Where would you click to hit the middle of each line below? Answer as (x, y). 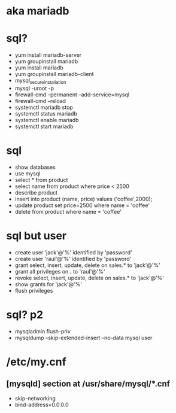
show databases (35, 167)
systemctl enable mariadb (47, 120)
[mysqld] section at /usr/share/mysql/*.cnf (88, 384)
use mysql (28, 173)
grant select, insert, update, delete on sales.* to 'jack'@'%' (87, 265)
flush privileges (34, 290)
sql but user (37, 236)
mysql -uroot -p (34, 88)
